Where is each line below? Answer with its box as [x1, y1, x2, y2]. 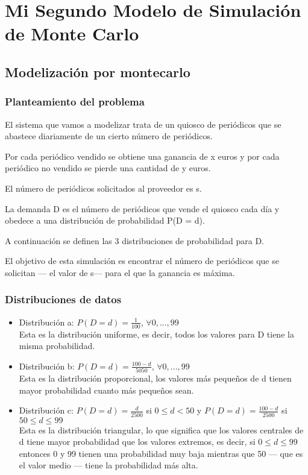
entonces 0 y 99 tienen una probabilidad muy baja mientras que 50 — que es [19, 447, 303, 459]
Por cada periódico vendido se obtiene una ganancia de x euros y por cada [5, 149, 280, 162]
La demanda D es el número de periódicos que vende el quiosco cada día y [5, 202, 280, 215]
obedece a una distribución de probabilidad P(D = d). [5, 214, 205, 227]
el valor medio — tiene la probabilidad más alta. [19, 459, 198, 471]
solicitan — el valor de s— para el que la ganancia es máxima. [5, 266, 235, 278]
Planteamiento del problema [5, 94, 145, 109]
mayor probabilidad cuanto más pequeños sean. [19, 383, 194, 396]
